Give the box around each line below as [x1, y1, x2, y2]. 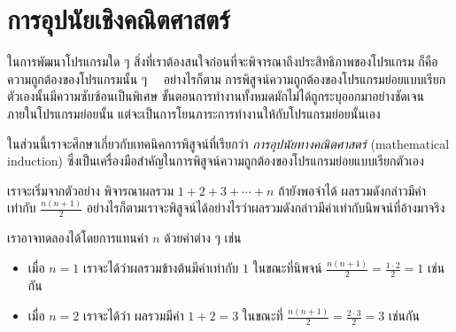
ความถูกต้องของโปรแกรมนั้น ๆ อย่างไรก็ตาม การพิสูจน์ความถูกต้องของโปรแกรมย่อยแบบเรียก [7, 69, 446, 88]
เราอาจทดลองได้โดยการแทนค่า [7, 228, 149, 247]
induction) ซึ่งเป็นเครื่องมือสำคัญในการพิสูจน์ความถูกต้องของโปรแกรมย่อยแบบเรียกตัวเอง [7, 151, 424, 170]
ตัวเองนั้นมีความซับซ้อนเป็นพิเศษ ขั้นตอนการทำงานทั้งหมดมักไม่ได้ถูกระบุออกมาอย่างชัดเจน [7, 87, 424, 105]
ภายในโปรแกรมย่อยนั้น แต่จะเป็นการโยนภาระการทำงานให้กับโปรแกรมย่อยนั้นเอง [7, 104, 381, 122]
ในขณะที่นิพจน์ [252, 259, 322, 277]
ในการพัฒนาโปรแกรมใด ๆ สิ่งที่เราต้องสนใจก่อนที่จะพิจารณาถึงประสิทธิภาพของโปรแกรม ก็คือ [7, 52, 438, 71]
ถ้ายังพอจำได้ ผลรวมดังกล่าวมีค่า [278, 181, 426, 199]
